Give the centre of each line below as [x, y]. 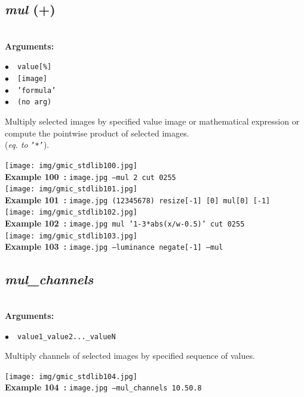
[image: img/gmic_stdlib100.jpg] [71, 165]
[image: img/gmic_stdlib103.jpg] [71, 236]
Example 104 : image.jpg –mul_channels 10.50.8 [103, 387]
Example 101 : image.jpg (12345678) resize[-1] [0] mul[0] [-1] [138, 199]
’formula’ [37, 90]
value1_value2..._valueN [67, 336]
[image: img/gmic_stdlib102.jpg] [71, 213]
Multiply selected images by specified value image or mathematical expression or [152, 121]
